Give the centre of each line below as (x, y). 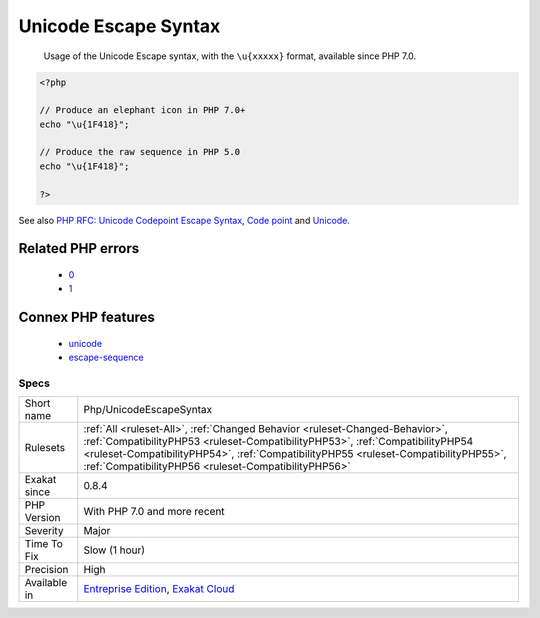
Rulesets (44, 448)
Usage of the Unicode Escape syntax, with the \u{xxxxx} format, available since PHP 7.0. (230, 56)
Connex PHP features (86, 317)
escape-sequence (106, 357)
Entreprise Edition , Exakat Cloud (159, 589)
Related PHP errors (79, 248)
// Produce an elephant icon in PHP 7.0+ (142, 110)
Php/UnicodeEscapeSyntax (148, 410)
